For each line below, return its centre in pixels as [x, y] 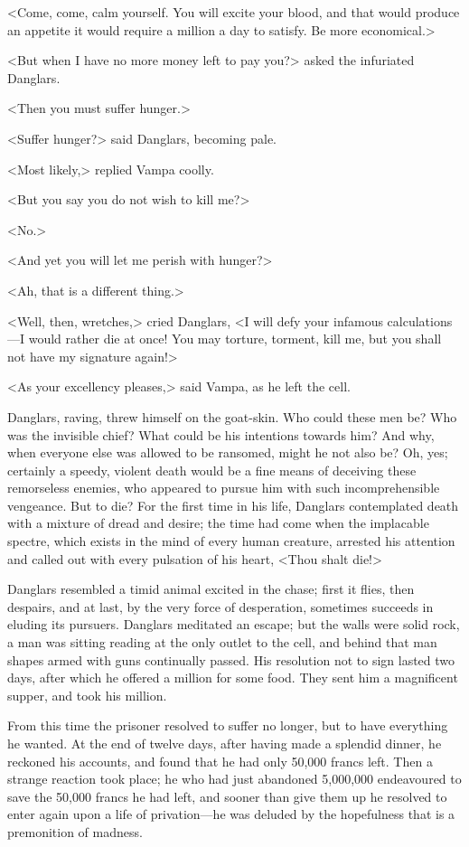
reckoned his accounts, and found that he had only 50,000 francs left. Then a [220, 761]
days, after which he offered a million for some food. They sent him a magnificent [233, 678]
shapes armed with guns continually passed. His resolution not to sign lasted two [231, 659]
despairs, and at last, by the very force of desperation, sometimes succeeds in [220, 606]
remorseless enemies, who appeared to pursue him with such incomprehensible [224, 488]
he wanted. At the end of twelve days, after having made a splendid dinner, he [225, 743]
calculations [420, 320]
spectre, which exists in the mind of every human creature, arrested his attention [231, 541]
